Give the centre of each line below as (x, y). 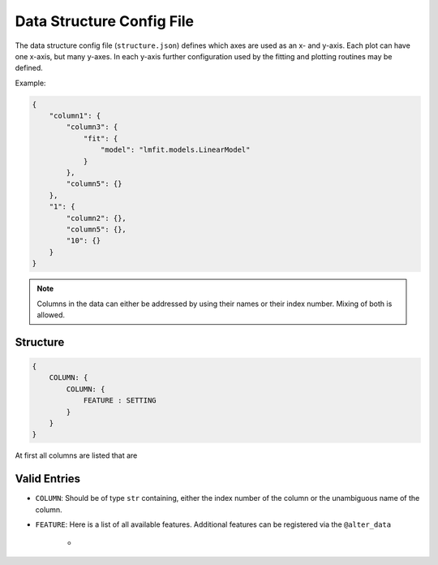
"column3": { (92, 127)
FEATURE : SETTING (120, 401)
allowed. (51, 315)
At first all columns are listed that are (76, 455)
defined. (29, 68)
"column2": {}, (97, 218)
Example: (30, 83)
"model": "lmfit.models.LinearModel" (175, 150)
